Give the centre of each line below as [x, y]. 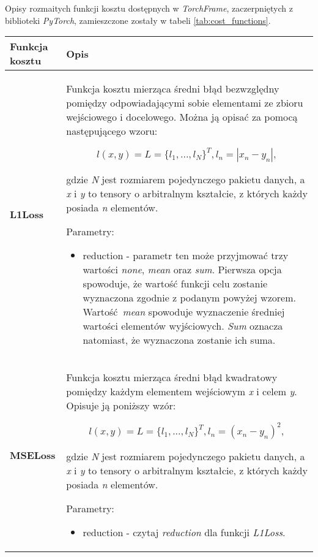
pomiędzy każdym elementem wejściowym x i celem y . [182, 392]
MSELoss [33, 455]
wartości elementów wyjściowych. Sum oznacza [183, 326]
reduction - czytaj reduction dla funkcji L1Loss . [184, 532]
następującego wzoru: [112, 131]
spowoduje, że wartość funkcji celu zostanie [175, 284]
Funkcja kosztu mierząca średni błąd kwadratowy [172, 377]
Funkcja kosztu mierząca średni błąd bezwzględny [173, 89]
